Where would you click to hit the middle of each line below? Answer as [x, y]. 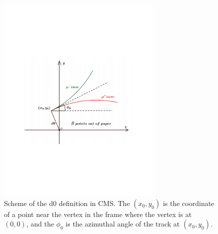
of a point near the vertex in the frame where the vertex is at [98, 214]
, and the [40, 224]
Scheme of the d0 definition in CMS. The [67, 203]
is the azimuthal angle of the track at [123, 224]
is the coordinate [188, 203]
